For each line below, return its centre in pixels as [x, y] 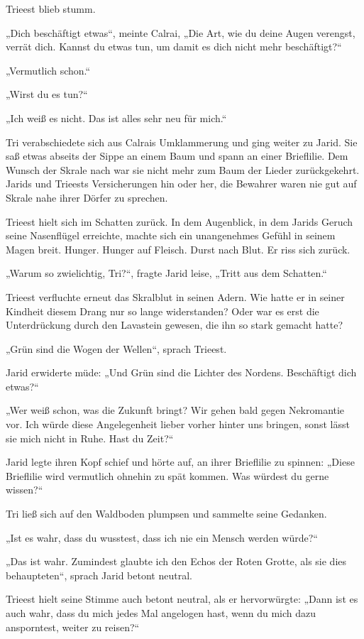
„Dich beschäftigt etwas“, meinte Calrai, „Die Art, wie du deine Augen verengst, [181, 32]
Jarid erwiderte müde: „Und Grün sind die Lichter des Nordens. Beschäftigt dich [181, 372]
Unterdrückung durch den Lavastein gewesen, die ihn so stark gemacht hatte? [175, 325]
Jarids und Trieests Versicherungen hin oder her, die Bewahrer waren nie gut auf [181, 184]
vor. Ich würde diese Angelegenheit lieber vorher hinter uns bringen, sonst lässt [178, 424]
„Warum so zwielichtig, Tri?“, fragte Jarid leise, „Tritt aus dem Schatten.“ [166, 273]
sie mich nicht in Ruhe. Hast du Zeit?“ [90, 438]
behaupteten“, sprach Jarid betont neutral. [99, 575]
